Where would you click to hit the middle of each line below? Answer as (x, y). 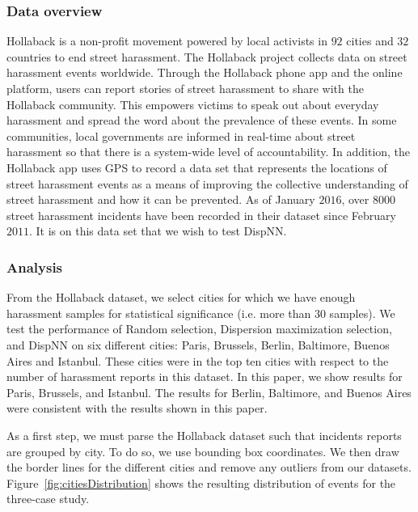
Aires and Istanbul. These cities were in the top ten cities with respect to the (198, 360)
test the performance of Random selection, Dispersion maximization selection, (199, 329)
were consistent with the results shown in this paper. (137, 408)
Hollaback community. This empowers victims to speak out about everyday (193, 104)
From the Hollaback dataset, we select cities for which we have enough (181, 297)
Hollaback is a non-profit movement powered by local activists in (167, 41)
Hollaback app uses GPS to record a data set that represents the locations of (197, 167)
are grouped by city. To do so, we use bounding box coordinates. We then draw (203, 451)
